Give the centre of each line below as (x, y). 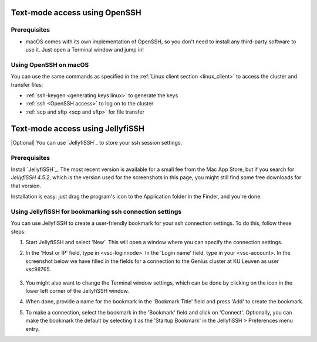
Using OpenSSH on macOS (50, 64)
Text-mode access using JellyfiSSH (78, 129)
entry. (33, 329)
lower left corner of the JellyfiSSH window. (77, 290)
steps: (18, 231)
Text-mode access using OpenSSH (76, 13)
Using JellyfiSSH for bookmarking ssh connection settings (96, 211)
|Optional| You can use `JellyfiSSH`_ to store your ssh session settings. (97, 142)
